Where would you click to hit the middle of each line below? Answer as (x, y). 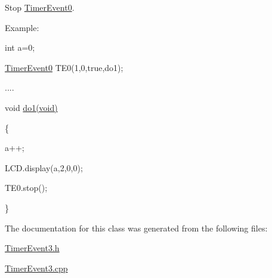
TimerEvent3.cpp (36, 268)
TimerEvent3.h (32, 248)
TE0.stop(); (26, 188)
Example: (22, 27)
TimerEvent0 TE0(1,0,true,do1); (64, 67)
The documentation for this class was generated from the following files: (136, 228)
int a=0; (20, 47)
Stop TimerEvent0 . (40, 7)
